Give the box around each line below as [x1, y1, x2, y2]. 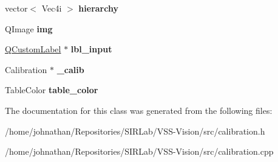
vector [5, 2, 28, 14]
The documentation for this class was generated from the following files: [5, 104, 273, 116]
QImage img [5, 22, 53, 35]
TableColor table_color [5, 83, 98, 96]
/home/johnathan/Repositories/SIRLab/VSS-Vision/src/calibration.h [5, 124, 265, 137]
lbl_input [70, 43, 112, 55]
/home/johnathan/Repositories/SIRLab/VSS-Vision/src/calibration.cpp [5, 145, 274, 158]
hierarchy [78, 2, 118, 14]
